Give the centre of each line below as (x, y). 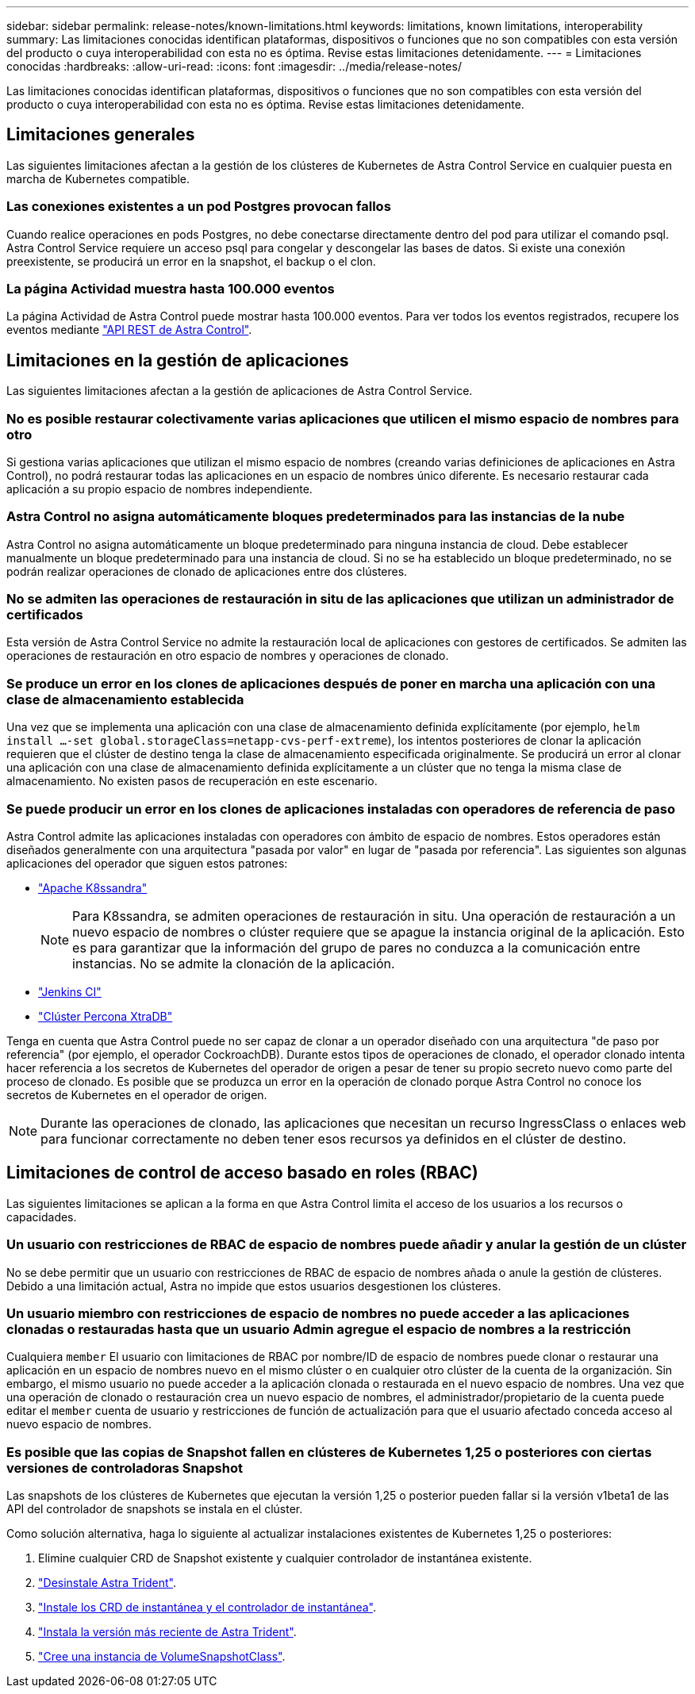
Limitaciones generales (101, 135)
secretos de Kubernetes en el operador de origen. (137, 1094)
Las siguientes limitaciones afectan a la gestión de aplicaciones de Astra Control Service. (240, 391)
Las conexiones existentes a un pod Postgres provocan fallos (199, 207)
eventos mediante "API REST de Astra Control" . (129, 330)
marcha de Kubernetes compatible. (98, 178)
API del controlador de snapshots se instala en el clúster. (155, 1509)
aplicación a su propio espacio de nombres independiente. (159, 489)
